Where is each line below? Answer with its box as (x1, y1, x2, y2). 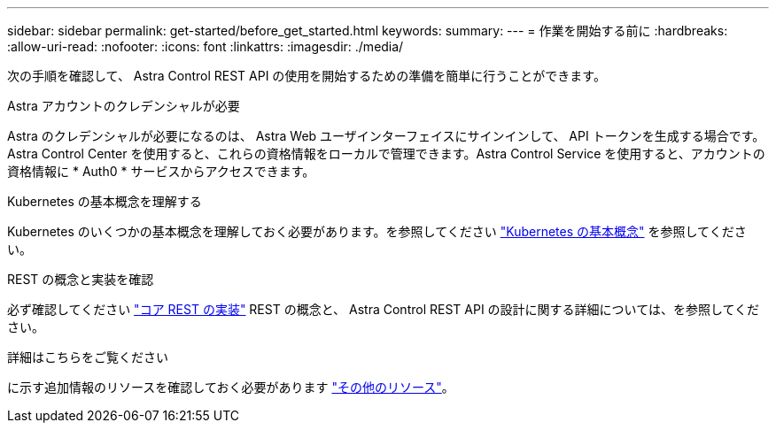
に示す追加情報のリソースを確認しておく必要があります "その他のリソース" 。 (7, 380, 454, 395)
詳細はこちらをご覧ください (7, 349, 168, 365)
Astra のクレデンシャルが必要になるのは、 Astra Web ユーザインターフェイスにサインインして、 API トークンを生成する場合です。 (7, 128, 765, 143)
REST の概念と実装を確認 (7, 272, 154, 287)
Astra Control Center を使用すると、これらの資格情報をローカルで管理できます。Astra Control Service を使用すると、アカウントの (7, 146, 765, 161)
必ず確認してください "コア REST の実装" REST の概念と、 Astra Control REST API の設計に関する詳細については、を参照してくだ (7, 302, 760, 317)
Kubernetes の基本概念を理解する (7, 194, 202, 209)
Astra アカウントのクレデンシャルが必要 (7, 98, 240, 113)
